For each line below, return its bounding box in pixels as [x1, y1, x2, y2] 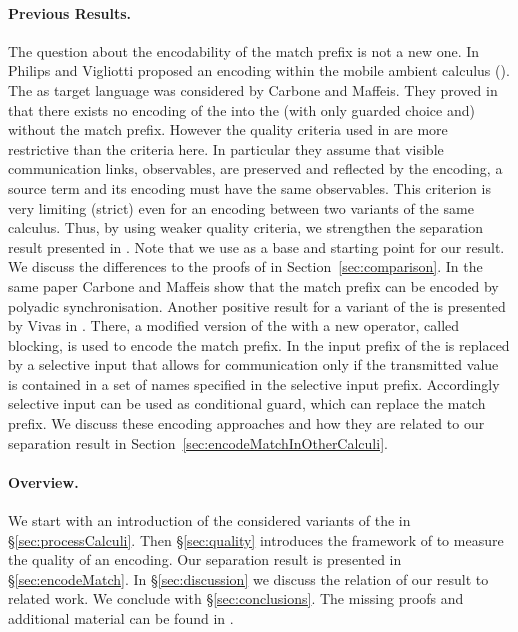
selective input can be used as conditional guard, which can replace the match [8, 393, 486, 414]
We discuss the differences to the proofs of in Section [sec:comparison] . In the [8, 256, 483, 277]
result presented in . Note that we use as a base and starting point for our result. [8, 236, 505, 257]
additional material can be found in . [8, 608, 234, 629]
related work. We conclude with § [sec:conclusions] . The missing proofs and [8, 588, 464, 609]
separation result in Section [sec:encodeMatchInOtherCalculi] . [8, 432, 388, 453]
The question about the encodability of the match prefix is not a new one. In [8, 40, 480, 61]
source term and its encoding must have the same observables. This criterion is [8, 177, 491, 198]
